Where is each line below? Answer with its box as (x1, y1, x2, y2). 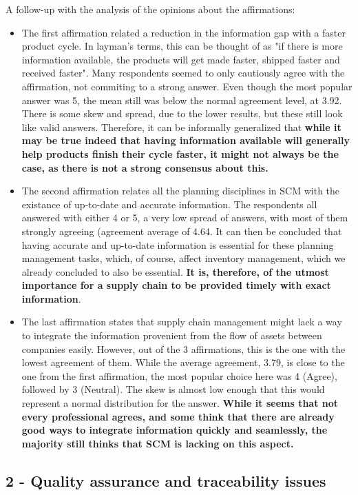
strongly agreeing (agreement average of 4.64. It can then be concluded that (21, 223, 342, 238)
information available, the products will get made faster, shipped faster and (21, 52, 340, 66)
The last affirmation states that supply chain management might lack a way (21, 314, 342, 329)
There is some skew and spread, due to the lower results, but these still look (21, 106, 343, 121)
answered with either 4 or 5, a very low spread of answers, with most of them (21, 210, 348, 225)
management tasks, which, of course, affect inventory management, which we (21, 251, 346, 265)
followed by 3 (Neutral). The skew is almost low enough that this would (21, 382, 325, 396)
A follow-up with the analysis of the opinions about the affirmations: (6, 2, 295, 16)
